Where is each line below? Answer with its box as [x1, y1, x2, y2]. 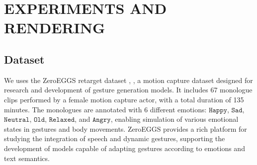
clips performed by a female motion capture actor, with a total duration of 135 [4, 94, 244, 104]
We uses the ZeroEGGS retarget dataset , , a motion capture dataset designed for [4, 75, 253, 85]
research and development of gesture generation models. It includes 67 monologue [4, 84, 253, 95]
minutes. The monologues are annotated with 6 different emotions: [4, 104, 207, 114]
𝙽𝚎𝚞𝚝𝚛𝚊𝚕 [4, 116, 30, 124]
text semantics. [4, 153, 50, 163]
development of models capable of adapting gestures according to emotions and [4, 143, 245, 153]
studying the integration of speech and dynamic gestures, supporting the [4, 133, 225, 144]
